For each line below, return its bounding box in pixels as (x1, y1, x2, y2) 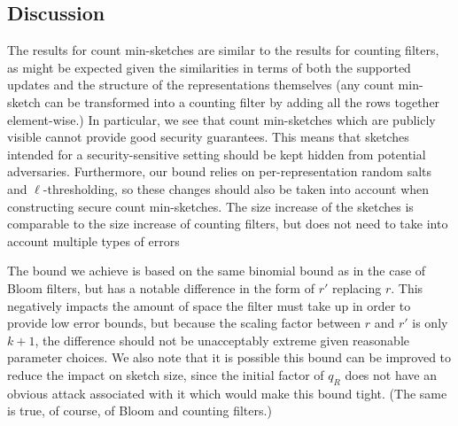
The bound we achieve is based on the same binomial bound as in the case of (7, 261, 426, 280)
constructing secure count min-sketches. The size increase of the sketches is (7, 197, 414, 215)
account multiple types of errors (7, 231, 180, 250)
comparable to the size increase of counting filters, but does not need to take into (7, 214, 448, 233)
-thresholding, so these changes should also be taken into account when (43, 179, 430, 198)
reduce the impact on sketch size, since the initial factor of (7, 365, 324, 383)
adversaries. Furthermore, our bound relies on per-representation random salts (7, 162, 432, 181)
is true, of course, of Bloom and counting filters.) (7, 401, 272, 420)
